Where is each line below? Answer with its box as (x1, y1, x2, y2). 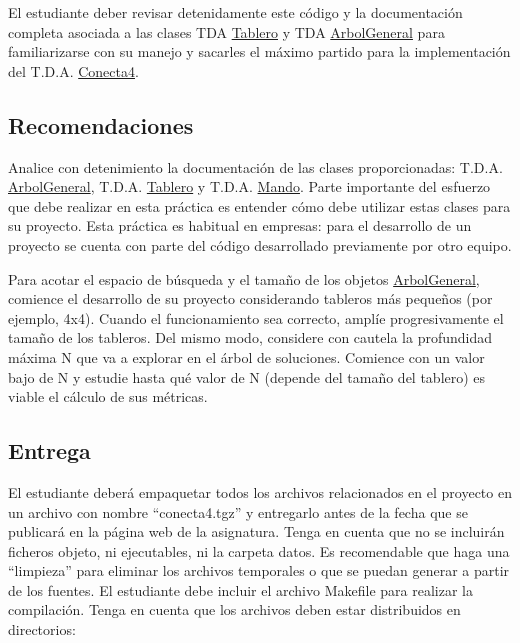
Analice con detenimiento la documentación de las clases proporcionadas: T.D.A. (8, 156, 503, 177)
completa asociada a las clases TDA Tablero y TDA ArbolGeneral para (8, 21, 445, 42)
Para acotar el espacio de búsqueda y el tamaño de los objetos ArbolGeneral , (8, 268, 480, 289)
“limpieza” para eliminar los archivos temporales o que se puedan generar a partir (8, 560, 510, 581)
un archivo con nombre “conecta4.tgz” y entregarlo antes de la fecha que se (8, 501, 468, 522)
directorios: (8, 619, 76, 640)
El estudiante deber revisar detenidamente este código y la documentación (8, 2, 463, 22)
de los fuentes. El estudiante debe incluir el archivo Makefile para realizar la (8, 579, 473, 600)
